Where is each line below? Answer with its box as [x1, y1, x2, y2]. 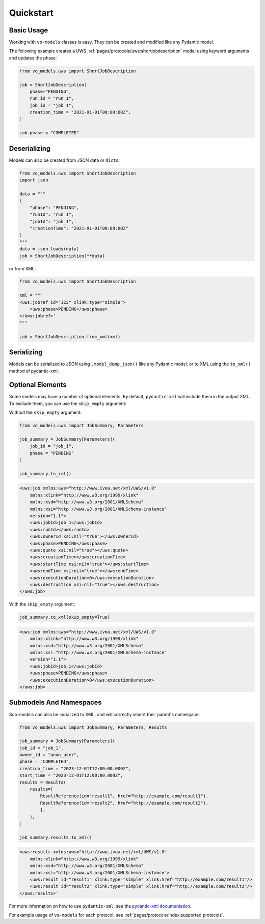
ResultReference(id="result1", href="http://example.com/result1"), [40, 793, 209, 799]
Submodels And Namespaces [9, 698, 102, 707]
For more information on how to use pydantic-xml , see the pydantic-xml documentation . [9, 903, 191, 909]
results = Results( [19, 780, 66, 785]
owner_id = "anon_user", [19, 752, 79, 758]
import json [19, 177, 49, 183]
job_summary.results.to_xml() [19, 835, 92, 840]
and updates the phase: [9, 55, 57, 61]
